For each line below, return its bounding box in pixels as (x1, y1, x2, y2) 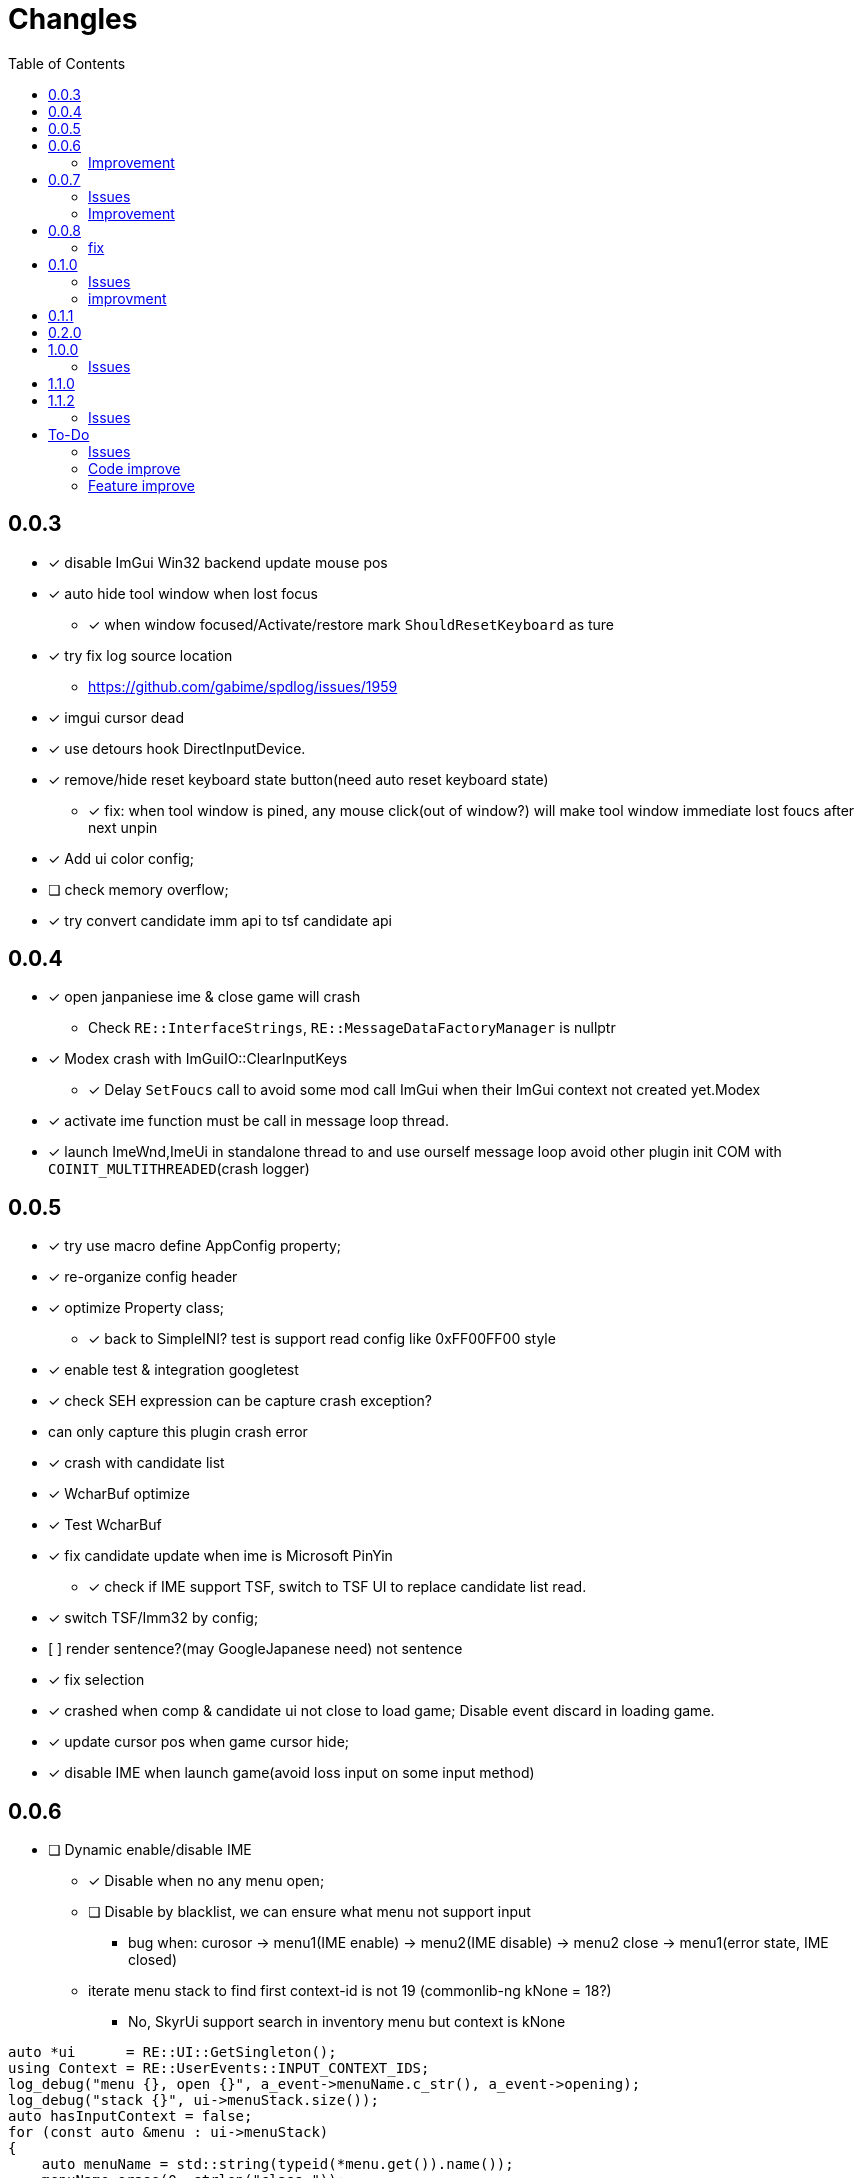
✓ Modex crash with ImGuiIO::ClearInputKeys (48, 1050, 348, 1068)
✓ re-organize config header (48, 1268, 238, 1286)
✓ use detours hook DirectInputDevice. (48, 739, 306, 757)
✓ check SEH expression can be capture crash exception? (48, 1392, 433, 1410)
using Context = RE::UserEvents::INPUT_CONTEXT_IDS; (8, 2060, 430, 2077)
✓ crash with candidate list (48, 1454, 225, 1472)
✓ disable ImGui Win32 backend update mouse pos (48, 553, 388, 571)
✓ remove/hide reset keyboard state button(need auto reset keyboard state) (48, 770, 549, 788)
